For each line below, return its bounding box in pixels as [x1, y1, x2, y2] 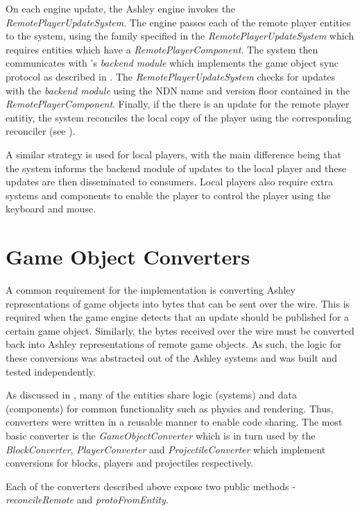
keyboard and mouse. [6, 201, 96, 216]
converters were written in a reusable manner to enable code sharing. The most [6, 414, 343, 429]
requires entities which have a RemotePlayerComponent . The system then [6, 42, 318, 56]
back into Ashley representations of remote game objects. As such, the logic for [6, 337, 342, 351]
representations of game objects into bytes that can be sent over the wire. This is [6, 296, 350, 310]
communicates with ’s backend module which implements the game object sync [6, 56, 339, 70]
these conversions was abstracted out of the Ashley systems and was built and [6, 351, 337, 365]
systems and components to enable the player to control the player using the [6, 187, 331, 202]
